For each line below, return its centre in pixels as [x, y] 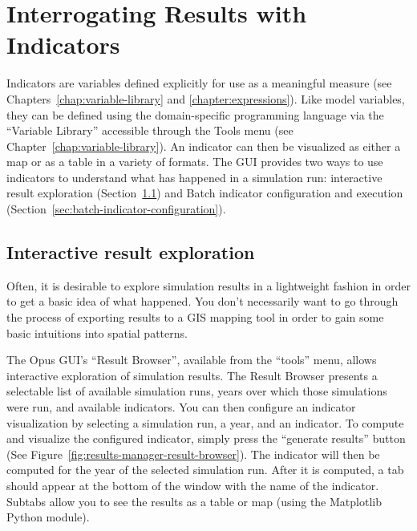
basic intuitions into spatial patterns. [97, 332]
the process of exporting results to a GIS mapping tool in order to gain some [195, 317]
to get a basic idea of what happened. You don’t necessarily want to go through [202, 301]
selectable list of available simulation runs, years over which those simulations [197, 391]
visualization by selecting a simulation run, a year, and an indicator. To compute [205, 422]
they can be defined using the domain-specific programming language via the [195, 114]
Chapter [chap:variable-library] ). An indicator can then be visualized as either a [204, 146]
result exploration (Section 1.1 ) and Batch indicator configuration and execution [205, 193]
